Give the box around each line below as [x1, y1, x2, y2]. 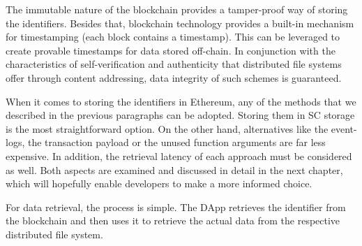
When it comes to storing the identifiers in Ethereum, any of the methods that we [6, 94, 356, 108]
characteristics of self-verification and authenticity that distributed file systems [6, 57, 342, 71]
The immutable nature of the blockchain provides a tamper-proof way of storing [6, 2, 348, 16]
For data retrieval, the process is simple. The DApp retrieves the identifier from [6, 199, 346, 214]
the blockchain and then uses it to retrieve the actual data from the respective [6, 213, 340, 228]
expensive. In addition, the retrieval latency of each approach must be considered [6, 148, 352, 163]
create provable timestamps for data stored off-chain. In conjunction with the [6, 43, 335, 57]
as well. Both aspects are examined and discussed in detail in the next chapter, [6, 162, 343, 177]
